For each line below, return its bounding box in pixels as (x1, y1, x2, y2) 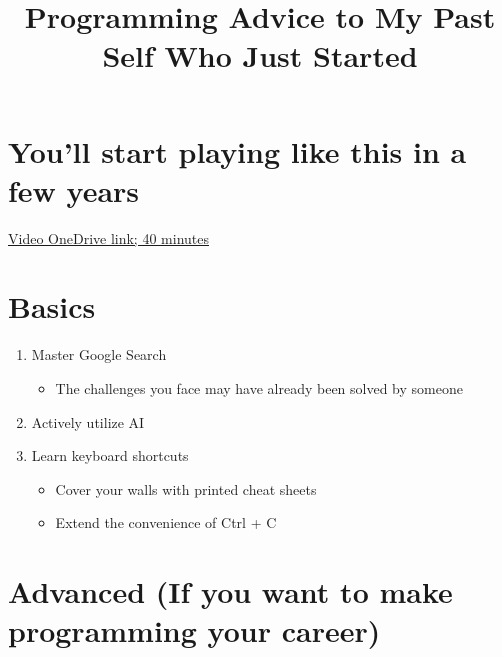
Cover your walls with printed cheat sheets (55, 478, 317, 499)
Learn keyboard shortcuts (31, 445, 189, 466)
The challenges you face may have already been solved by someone (55, 378, 463, 398)
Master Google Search (31, 344, 167, 365)
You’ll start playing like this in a (8, 130, 467, 171)
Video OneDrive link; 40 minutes (8, 227, 209, 248)
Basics (8, 286, 96, 327)
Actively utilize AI (31, 411, 145, 432)
